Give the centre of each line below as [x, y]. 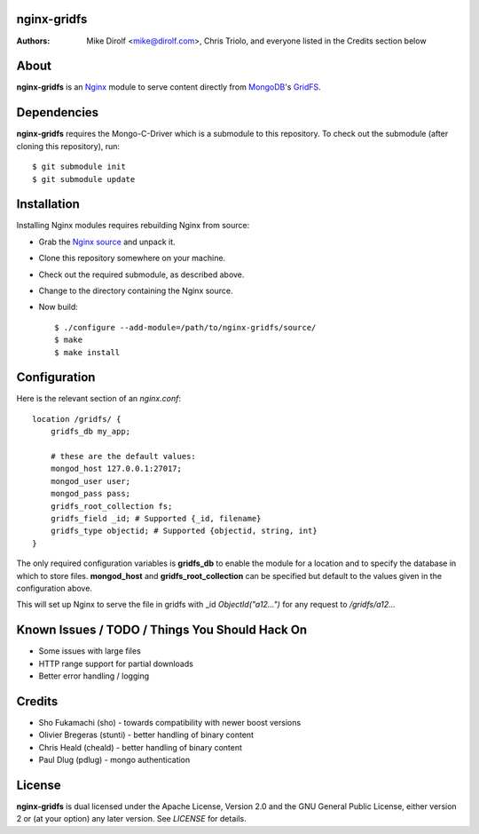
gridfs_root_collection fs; [111, 506]
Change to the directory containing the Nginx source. [136, 290]
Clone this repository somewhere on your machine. [132, 258]
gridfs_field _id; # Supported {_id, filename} [156, 518]
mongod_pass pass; [90, 494]
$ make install [87, 352]
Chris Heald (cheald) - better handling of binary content [141, 747]
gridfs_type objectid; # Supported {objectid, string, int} [184, 531]
